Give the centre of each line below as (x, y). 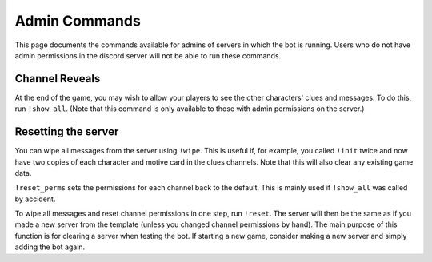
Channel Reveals (58, 79)
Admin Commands (78, 21)
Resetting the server (67, 132)
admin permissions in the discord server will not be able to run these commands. (148, 55)
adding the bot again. (50, 247)
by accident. (35, 199)
